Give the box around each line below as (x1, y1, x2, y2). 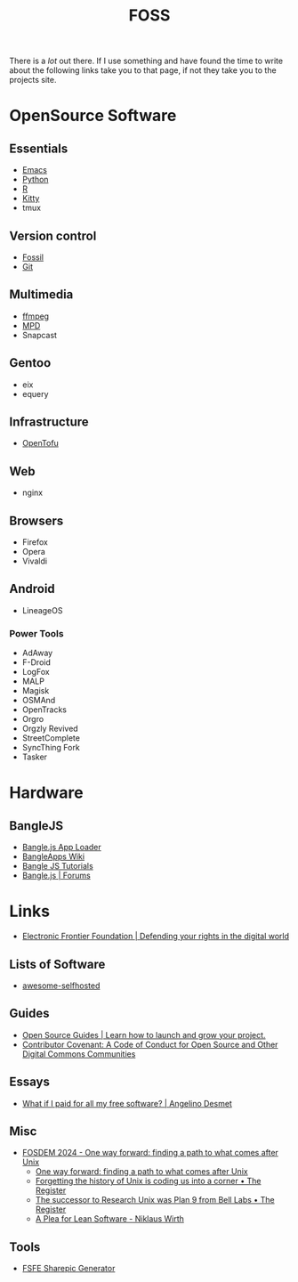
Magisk (21, 686, 50, 696)
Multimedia (9, 287, 74, 303)
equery (21, 388, 49, 399)
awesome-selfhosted (21, 980, 101, 991)
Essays (9, 1075, 51, 1090)
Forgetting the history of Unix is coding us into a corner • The (35, 1176, 262, 1187)
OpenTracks (21, 704, 67, 715)
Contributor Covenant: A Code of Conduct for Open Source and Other (21, 1039, 278, 1050)
